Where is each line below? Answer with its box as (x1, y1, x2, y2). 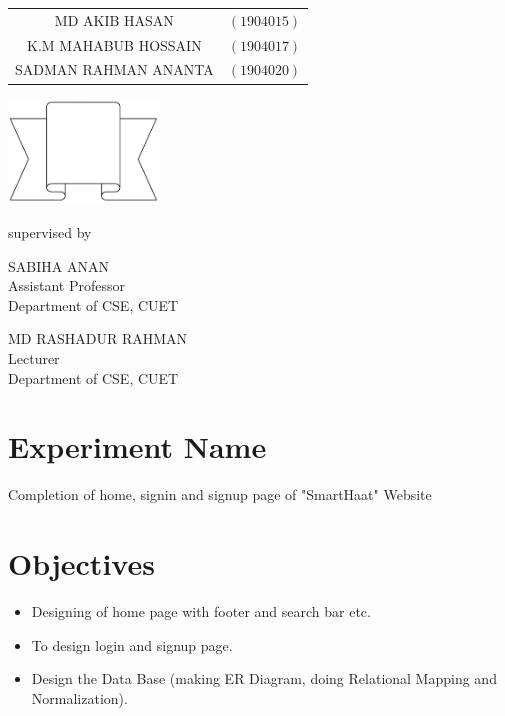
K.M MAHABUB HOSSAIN (27, 34, 202, 55)
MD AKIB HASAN (54, 9, 174, 30)
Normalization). (31, 687, 128, 708)
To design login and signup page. (31, 634, 233, 655)
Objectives (8, 543, 155, 584)
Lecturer (8, 347, 60, 368)
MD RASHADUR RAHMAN (8, 328, 188, 349)
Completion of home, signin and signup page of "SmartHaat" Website (8, 484, 432, 505)
